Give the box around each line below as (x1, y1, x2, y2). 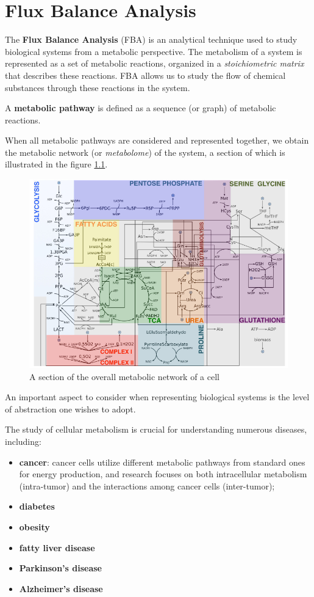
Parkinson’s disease (19, 562, 102, 574)
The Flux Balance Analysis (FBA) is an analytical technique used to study (5, 33, 298, 46)
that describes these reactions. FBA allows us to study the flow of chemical (5, 68, 286, 81)
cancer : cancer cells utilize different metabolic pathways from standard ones (19, 455, 305, 468)
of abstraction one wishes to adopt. (5, 402, 136, 415)
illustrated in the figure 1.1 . (5, 158, 108, 170)
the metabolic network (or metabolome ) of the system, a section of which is (5, 145, 285, 158)
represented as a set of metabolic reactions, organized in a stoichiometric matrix (5, 57, 304, 70)
